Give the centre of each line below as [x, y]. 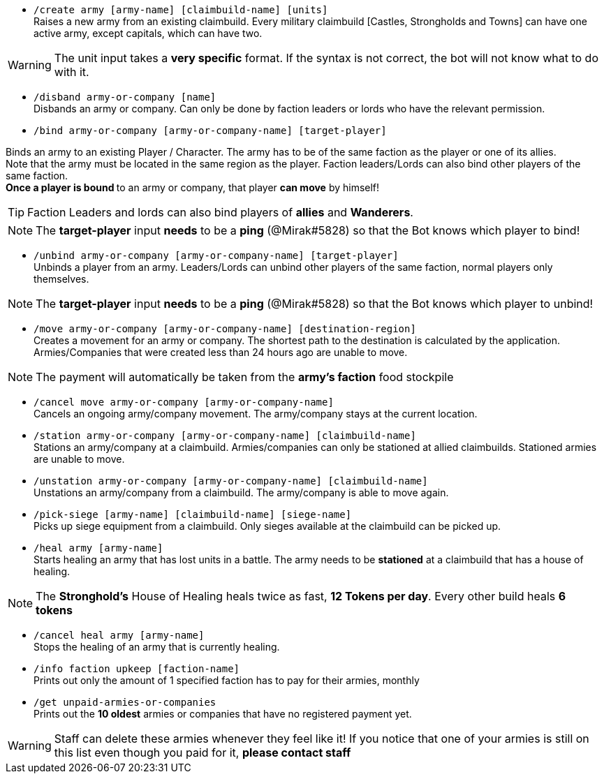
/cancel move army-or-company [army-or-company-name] [184, 402]
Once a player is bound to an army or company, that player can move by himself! [193, 187]
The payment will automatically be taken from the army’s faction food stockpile [245, 377]
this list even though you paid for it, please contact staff [202, 752]
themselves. [61, 279]
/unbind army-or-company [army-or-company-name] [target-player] [216, 255]
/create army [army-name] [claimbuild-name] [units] [181, 10]
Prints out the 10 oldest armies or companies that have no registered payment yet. [223, 714]
